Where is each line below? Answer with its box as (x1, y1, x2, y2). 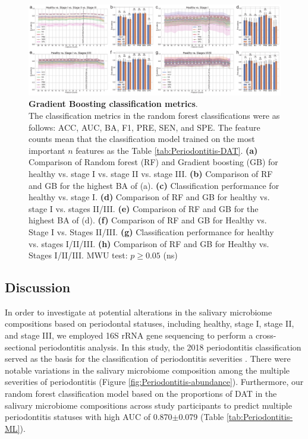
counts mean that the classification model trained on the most (29, 132, 255, 145)
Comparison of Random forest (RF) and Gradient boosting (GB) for (29, 156, 278, 168)
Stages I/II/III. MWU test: (29, 249, 128, 261)
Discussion (5, 278, 71, 296)
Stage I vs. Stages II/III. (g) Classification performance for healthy (29, 225, 274, 238)
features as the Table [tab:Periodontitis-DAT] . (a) (76, 144, 258, 156)
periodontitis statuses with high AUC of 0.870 (5, 410, 172, 423)
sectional (5, 340, 36, 353)
